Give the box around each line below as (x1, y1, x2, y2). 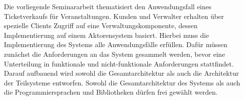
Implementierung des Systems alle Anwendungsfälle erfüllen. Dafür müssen (4, 39, 227, 50)
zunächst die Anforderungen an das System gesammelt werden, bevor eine (4, 49, 225, 59)
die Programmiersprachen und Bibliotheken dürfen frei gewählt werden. (4, 87, 218, 97)
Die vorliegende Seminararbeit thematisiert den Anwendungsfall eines (4, 1, 212, 11)
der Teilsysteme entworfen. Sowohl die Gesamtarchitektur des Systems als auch (4, 77, 241, 87)
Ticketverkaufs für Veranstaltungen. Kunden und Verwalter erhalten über (4, 11, 224, 21)
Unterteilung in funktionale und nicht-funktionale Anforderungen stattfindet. (4, 58, 234, 68)
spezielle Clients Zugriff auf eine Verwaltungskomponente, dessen (4, 20, 198, 31)
